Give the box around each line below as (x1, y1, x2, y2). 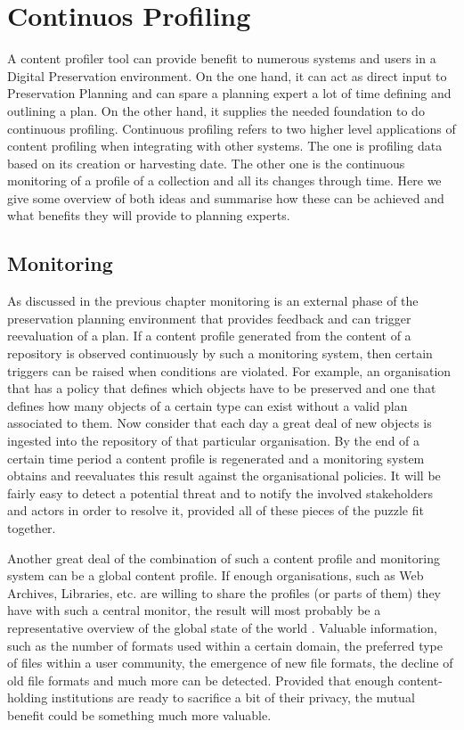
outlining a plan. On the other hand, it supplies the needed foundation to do (7, 101, 425, 119)
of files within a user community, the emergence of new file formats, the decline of (7, 653, 453, 672)
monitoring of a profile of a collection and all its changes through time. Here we (7, 171, 442, 190)
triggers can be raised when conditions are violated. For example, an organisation (7, 361, 452, 380)
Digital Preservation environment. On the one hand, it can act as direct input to (7, 66, 447, 85)
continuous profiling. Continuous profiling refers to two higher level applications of (7, 119, 456, 137)
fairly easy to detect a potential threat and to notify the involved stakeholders (7, 483, 433, 502)
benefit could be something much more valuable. (7, 705, 272, 724)
